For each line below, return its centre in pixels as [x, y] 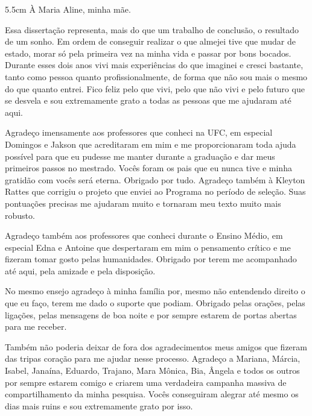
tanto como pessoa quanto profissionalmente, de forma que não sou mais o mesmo [156, 76]
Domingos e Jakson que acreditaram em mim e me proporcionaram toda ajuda [151, 144]
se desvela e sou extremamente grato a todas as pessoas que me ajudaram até [148, 100]
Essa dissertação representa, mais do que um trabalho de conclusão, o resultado [152, 29]
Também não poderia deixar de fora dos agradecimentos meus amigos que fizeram [156, 346]
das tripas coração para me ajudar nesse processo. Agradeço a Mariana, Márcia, [153, 358]
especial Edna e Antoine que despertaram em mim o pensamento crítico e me [148, 247]
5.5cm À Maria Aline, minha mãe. [68, 9]
